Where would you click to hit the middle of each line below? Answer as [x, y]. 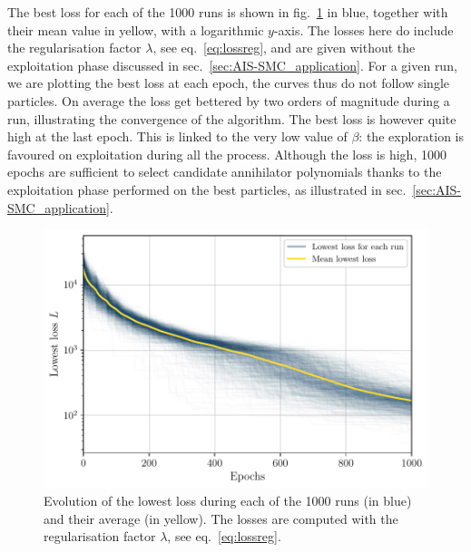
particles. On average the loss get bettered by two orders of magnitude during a [229, 100]
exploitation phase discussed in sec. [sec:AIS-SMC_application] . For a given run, [232, 65]
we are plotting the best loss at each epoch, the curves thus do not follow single [228, 83]
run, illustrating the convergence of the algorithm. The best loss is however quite [232, 118]
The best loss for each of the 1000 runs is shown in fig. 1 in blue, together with [228, 12]
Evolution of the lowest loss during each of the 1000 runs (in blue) [228, 501]
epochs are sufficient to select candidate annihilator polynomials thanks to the [225, 172]
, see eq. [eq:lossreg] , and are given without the [284, 48]
